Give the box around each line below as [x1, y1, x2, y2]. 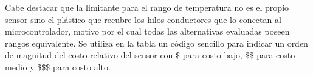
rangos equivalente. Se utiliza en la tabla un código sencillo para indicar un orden [5, 36, 308, 49]
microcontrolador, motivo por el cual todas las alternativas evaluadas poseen [5, 25, 290, 38]
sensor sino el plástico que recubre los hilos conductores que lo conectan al [5, 13, 281, 25]
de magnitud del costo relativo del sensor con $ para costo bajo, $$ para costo [5, 49, 295, 61]
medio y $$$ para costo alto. [5, 60, 111, 73]
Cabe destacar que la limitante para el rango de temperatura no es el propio [5, 1, 289, 13]
